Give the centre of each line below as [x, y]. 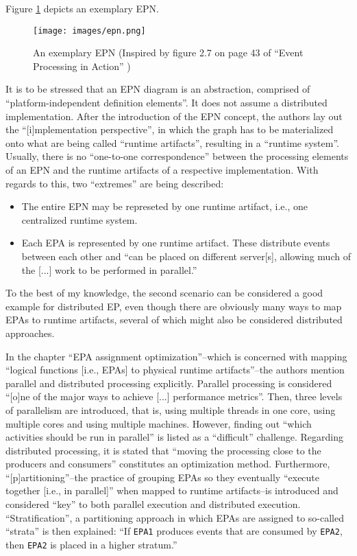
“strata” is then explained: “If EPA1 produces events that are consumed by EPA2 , [174, 531]
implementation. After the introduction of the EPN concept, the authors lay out [174, 116]
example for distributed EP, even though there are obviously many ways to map [174, 306]
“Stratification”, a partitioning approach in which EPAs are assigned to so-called [175, 517]
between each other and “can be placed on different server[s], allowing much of [186, 256]
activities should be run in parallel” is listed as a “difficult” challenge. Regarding [175, 437]
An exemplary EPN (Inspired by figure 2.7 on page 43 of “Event [168, 53]
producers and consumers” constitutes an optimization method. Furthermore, [168, 464]
